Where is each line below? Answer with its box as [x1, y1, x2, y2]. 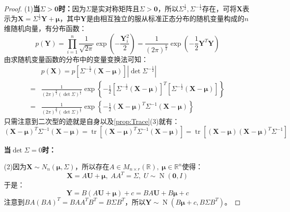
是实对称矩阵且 [91, 3, 140, 14]
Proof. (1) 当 [4, 3, 40, 14]
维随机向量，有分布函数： [4, 23, 86, 33]
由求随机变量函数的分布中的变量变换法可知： [4, 54, 148, 64]
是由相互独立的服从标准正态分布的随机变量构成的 [86, 13, 245, 24]
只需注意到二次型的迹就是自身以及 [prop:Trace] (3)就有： [4, 116, 180, 126]
